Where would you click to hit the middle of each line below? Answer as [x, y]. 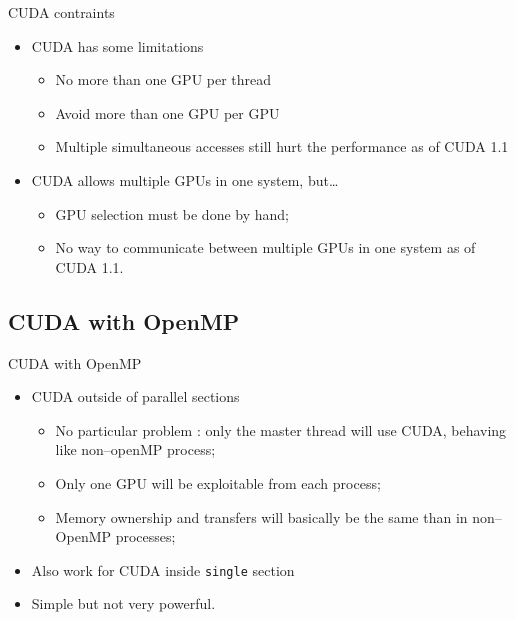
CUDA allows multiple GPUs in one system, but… [185, 179]
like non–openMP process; [135, 449]
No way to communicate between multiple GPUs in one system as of [265, 247]
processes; [145, 536]
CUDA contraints [61, 12]
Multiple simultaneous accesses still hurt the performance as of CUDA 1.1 [282, 146]
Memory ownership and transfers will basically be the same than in [261, 516]
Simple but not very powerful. [123, 603]
